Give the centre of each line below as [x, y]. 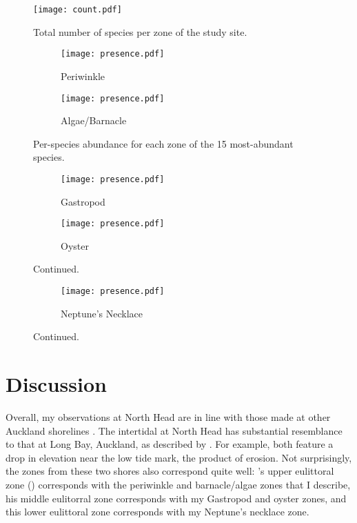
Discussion [56, 384]
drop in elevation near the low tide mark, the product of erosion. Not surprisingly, [179, 457]
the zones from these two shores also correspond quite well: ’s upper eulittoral [170, 471]
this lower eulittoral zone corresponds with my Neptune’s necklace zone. [157, 512]
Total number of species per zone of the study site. [140, 31]
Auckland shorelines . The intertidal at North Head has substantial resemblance [174, 430]
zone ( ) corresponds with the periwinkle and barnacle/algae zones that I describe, [178, 484]
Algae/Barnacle [94, 120]
